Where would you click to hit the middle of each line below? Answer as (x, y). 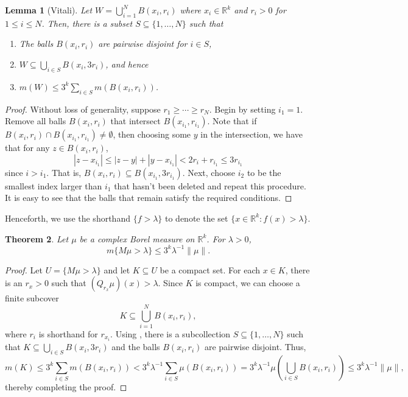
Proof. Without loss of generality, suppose (83, 109)
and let (117, 269)
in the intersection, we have (251, 134)
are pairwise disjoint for (143, 44)
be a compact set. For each (210, 269)
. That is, (64, 172)
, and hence (127, 64)
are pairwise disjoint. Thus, (255, 347)
